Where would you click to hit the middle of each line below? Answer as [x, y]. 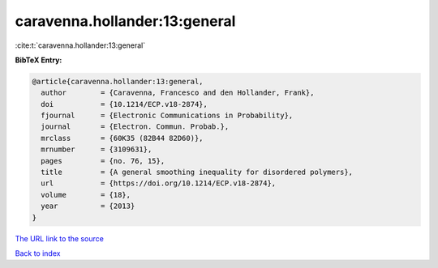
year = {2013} [88, 206]
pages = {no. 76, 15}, [103, 161]
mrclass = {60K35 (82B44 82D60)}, [122, 138]
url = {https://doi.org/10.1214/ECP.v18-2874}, [159, 183]
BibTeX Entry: [39, 60]
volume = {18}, [86, 195]
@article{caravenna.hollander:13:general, [118, 81]
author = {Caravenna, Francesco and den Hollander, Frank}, [178, 93]
